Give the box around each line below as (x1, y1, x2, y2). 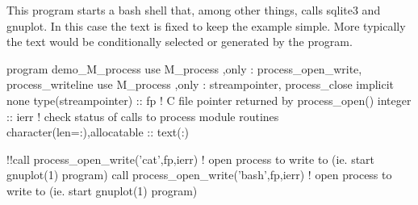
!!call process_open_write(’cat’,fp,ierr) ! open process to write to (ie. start (6, 150, 375, 167)
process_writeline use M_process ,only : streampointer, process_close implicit (6, 76, 395, 93)
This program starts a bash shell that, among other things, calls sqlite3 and (6, 2, 381, 18)
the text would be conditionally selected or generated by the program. (6, 33, 353, 50)
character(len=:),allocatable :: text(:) (6, 123, 190, 140)
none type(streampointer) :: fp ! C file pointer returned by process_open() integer (6, 91, 412, 108)
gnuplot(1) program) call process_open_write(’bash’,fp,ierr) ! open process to (6, 166, 392, 183)
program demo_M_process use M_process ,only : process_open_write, (6, 60, 362, 77)
